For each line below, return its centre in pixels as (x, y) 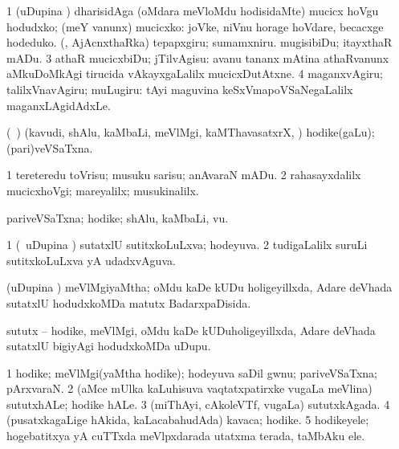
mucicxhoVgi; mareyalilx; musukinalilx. (103, 190)
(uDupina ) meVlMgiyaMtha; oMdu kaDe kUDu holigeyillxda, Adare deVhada (199, 287)
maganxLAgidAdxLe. (59, 105)
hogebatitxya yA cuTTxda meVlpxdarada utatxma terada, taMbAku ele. (186, 436)
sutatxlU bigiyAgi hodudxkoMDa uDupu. (109, 346)
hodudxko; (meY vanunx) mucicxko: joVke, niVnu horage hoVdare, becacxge (195, 26)
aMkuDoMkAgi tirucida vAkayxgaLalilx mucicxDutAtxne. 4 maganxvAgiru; (195, 73)
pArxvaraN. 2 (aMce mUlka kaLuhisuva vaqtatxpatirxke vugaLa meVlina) (189, 388)
